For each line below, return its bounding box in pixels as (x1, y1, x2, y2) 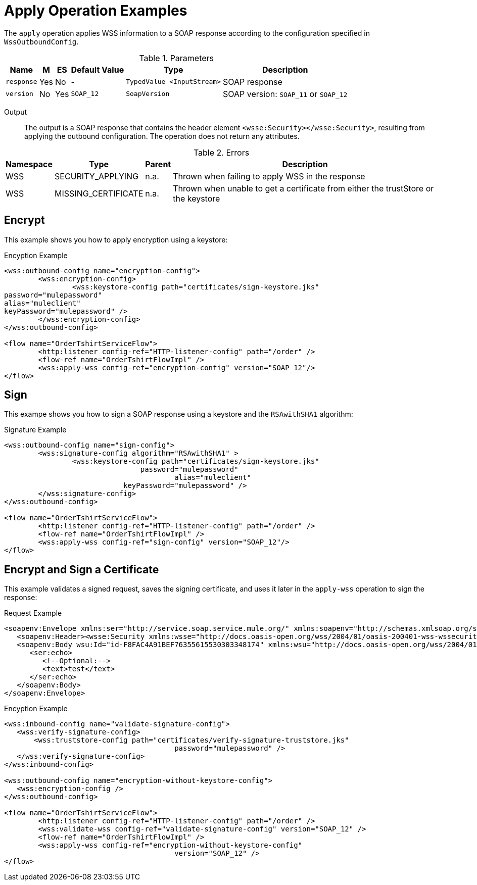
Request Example (4, 609, 62, 618)
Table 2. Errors (193, 147, 250, 158)
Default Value (71, 64, 124, 75)
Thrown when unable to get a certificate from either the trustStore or (173, 183, 434, 193)
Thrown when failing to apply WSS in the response (173, 171, 365, 181)
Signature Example (4, 425, 67, 434)
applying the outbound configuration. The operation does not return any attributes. (24, 131, 300, 140)
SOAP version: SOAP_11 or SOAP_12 (223, 88, 348, 99)
